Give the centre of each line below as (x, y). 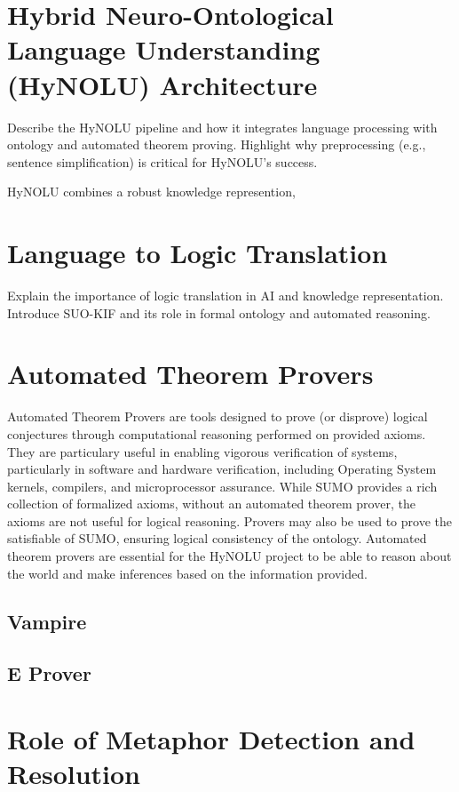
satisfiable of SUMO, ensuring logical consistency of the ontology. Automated (217, 538)
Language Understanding (164, 49)
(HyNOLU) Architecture (162, 84)
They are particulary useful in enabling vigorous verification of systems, (202, 451)
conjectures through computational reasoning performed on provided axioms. (217, 433)
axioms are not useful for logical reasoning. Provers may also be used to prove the (229, 520)
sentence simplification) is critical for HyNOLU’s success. (162, 161)
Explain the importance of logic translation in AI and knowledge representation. (226, 295)
